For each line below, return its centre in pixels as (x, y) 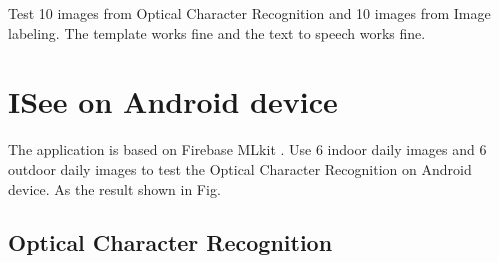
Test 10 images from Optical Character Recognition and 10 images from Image (249, 13)
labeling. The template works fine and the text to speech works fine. (217, 32)
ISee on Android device (173, 101)
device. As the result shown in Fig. (114, 188)
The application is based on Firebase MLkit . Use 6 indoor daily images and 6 (247, 149)
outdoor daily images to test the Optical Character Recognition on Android (240, 168)
